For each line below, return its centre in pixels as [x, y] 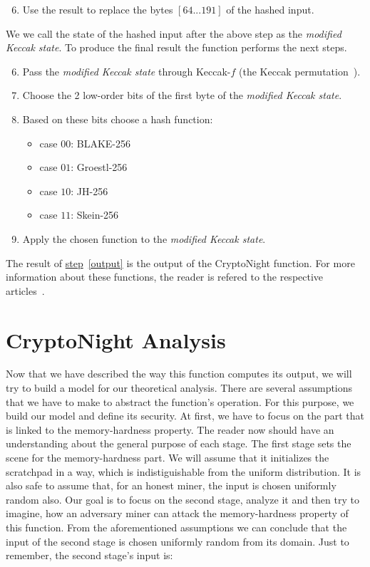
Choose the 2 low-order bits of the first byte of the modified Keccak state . [182, 95]
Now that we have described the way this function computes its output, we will [179, 374]
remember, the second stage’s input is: [89, 555]
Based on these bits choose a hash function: [118, 119]
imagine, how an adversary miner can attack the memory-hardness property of [177, 513]
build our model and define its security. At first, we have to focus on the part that [185, 416]
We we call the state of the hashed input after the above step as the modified [174, 33]
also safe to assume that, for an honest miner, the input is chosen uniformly [171, 485]
